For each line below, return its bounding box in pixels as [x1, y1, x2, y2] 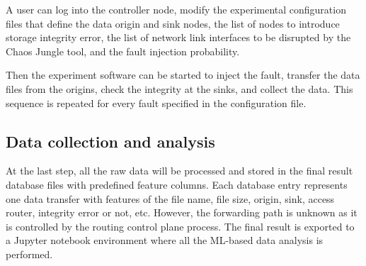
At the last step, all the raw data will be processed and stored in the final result [6, 163, 353, 178]
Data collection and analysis [6, 130, 215, 152]
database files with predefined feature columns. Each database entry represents [6, 177, 348, 192]
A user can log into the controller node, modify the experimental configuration [6, 2, 346, 16]
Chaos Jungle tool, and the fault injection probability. [6, 43, 240, 58]
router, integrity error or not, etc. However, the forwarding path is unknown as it [6, 205, 358, 220]
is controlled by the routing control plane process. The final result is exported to [6, 218, 355, 233]
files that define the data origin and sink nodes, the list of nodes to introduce [6, 16, 340, 31]
